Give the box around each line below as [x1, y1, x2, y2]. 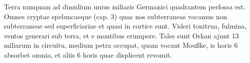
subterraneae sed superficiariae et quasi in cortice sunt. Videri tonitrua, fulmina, [4, 21, 247, 31]
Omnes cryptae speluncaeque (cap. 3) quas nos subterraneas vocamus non [4, 11, 227, 21]
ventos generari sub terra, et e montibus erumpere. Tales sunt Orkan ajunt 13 [4, 30, 239, 40]
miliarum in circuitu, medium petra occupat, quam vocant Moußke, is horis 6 [4, 40, 238, 50]
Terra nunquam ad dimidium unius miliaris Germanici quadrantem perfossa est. [4, 1, 246, 11]
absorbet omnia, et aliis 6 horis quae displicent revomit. [4, 49, 172, 60]
